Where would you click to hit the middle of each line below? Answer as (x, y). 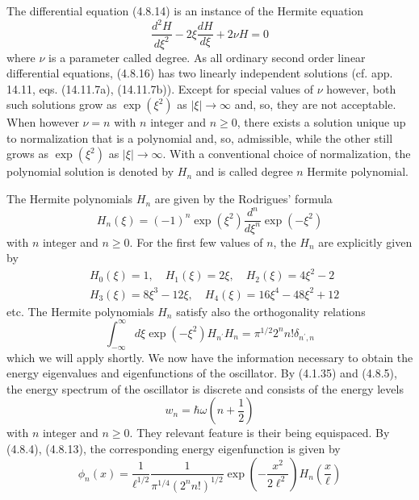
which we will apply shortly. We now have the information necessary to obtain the (210, 357)
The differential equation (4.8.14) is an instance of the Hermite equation (185, 10)
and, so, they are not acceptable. (315, 104)
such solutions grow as (62, 104)
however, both (361, 88)
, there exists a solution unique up (321, 122)
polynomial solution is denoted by (90, 171)
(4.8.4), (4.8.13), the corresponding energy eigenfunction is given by (174, 449)
